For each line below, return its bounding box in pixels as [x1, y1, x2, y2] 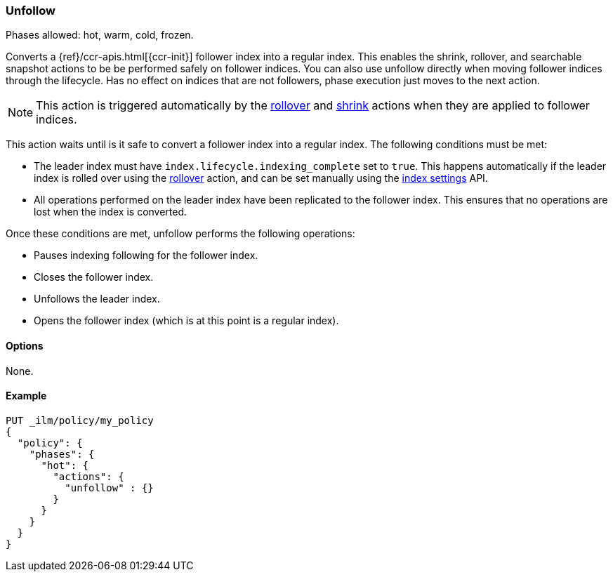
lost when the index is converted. [34, 206, 187, 218]
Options [6, 339, 44, 352]
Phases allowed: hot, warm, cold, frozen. [6, 29, 194, 41]
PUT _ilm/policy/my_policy [6, 414, 154, 426]
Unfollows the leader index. [34, 293, 160, 305]
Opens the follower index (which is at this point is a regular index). [34, 314, 339, 327]
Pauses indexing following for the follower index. [34, 249, 258, 262]
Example [6, 390, 47, 402]
